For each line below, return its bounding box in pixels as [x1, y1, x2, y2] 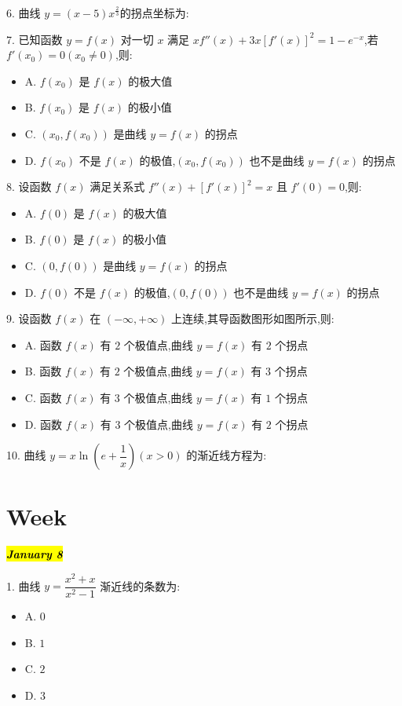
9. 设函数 [6, 310, 52, 327]
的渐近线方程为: [186, 447, 267, 463]
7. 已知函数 [6, 31, 63, 47]
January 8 [6, 546, 63, 562]
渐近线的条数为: [100, 577, 181, 594]
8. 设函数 [6, 178, 52, 195]
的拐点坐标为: [119, 5, 189, 20]
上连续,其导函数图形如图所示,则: [171, 310, 334, 327]
